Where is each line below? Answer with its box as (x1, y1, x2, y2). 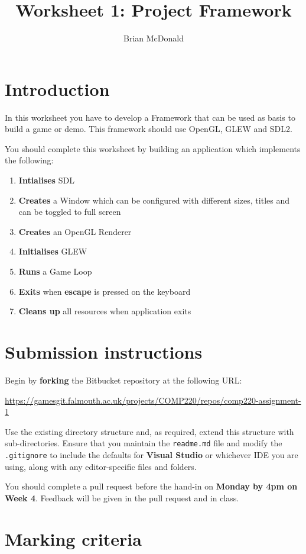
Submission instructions (5, 339, 203, 363)
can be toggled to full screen (18, 205, 121, 218)
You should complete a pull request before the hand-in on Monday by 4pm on (5, 480, 298, 492)
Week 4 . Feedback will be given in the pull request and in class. (5, 491, 239, 504)
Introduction (5, 76, 110, 101)
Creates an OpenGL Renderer (18, 225, 132, 237)
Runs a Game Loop (18, 265, 92, 277)
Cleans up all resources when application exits (18, 305, 191, 317)
